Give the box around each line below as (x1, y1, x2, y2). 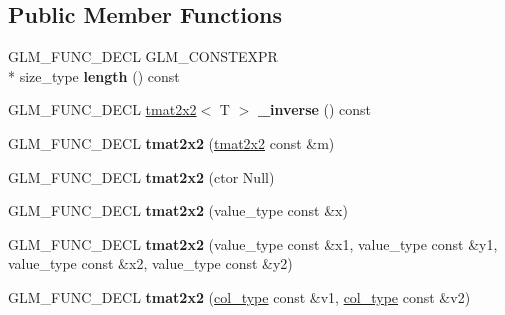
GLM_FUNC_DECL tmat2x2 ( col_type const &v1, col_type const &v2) (8, 286, 471, 307)
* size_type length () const (8, 65, 180, 86)
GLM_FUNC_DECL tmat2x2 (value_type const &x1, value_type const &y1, (8, 233, 498, 254)
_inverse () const (257, 99, 372, 120)
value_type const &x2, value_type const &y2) (8, 253, 293, 274)
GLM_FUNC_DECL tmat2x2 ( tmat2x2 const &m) (8, 132, 335, 153)
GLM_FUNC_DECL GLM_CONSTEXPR (8, 46, 278, 67)
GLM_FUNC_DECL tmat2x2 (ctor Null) (8, 166, 275, 187)
